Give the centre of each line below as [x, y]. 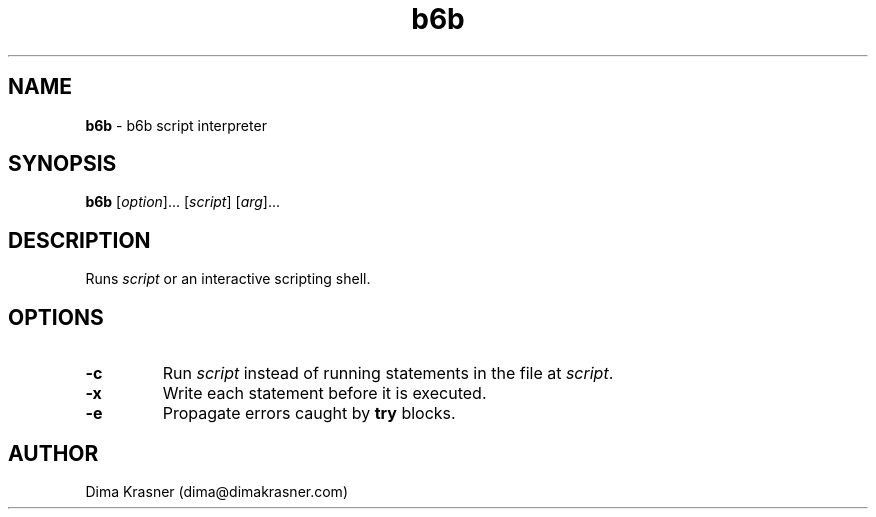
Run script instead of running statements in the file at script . [388, 373]
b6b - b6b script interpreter [176, 125]
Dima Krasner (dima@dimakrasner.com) [216, 491]
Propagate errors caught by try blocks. [309, 413]
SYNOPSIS [62, 164]
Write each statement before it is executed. [324, 393]
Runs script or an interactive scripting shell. [228, 279]
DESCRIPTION [79, 240]
